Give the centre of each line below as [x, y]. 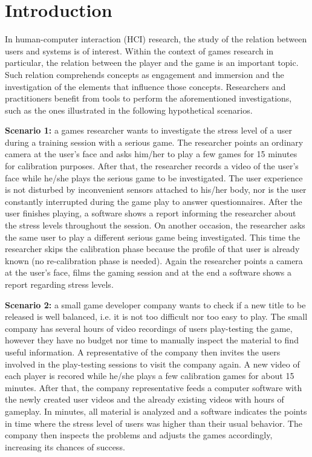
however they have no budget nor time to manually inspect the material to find [152, 340]
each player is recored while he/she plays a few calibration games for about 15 [150, 376]
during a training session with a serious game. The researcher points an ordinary [154, 142]
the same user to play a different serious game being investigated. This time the [153, 237]
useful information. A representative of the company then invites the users [143, 352]
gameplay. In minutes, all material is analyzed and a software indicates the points [156, 411]
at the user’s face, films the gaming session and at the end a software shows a [148, 272]
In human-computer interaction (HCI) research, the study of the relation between [156, 39]
